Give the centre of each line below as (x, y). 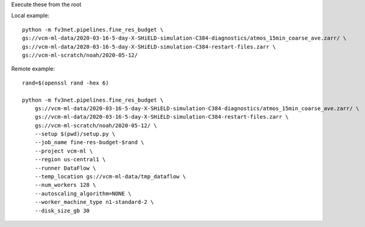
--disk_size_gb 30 (62, 211)
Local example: (30, 16)
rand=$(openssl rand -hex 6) (66, 83)
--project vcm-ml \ (64, 151)
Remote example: (33, 69)
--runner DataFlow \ (65, 168)
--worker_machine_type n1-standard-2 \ (94, 202)
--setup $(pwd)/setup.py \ (75, 134)
